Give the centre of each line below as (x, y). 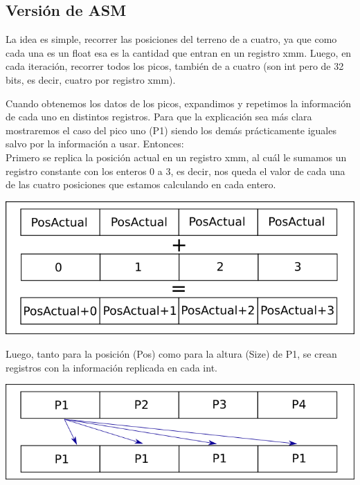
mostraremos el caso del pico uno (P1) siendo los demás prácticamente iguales (171, 130)
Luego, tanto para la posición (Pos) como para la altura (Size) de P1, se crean (171, 354)
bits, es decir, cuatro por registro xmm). (91, 79)
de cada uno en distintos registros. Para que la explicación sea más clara (159, 117)
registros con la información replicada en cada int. (111, 367)
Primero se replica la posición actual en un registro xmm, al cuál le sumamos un (176, 157)
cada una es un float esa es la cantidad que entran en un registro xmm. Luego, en (179, 52)
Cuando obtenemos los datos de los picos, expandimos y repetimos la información (179, 103)
